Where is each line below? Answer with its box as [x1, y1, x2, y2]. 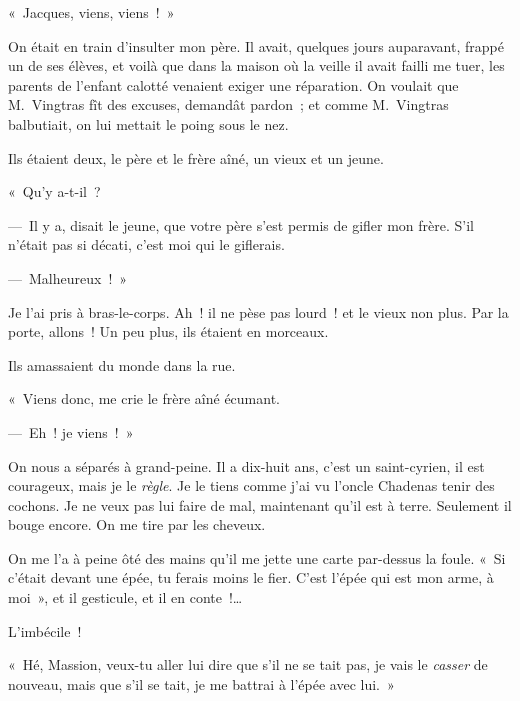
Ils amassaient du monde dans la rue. [8, 354, 236, 375]
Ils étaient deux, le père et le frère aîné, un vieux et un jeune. [8, 147, 384, 168]
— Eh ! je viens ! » [8, 421, 134, 442]
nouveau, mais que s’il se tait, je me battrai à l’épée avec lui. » [8, 673, 395, 694]
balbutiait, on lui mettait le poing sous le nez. [8, 113, 289, 134]
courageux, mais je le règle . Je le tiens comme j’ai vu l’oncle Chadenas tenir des [8, 475, 495, 496]
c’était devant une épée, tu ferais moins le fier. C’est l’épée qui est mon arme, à [8, 567, 494, 588]
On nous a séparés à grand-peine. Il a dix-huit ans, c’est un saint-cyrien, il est [8, 455, 485, 476]
